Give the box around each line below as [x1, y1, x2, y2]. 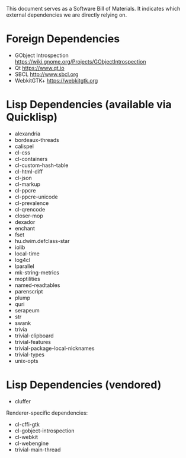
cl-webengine [14, 440, 49, 447]
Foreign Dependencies [6, 32, 120, 46]
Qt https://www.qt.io [14, 64, 65, 71]
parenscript [14, 288, 43, 295]
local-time [14, 249, 40, 257]
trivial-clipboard [14, 332, 54, 339]
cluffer [14, 397, 31, 405]
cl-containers [14, 155, 48, 162]
